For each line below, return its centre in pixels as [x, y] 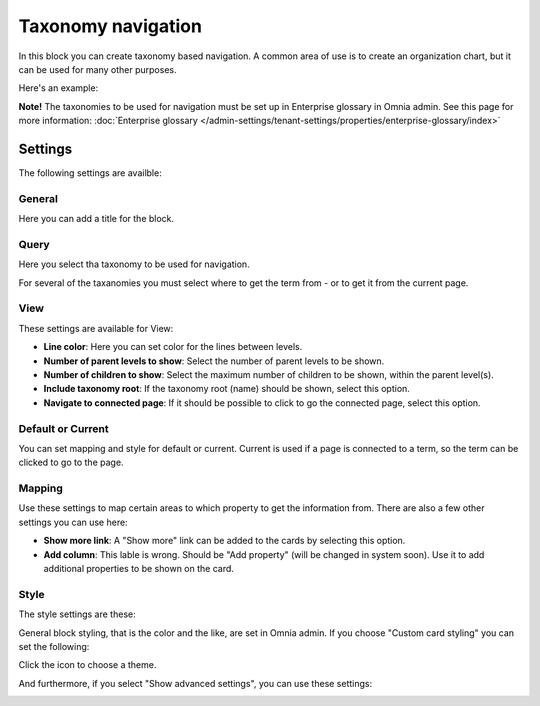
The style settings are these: [77, 614]
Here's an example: [58, 88]
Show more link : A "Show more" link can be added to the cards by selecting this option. [224, 541]
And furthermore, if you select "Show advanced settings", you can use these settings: [195, 683]
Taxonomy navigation [110, 26]
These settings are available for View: [96, 328]
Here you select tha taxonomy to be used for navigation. [134, 264]
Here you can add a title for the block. [96, 219]
